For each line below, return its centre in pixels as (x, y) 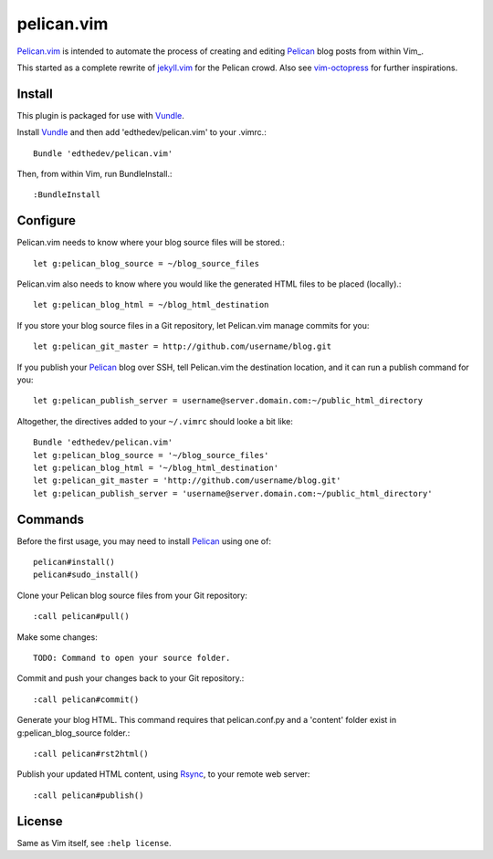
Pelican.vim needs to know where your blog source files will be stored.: (151, 243)
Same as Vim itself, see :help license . (94, 843)
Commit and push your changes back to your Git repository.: (131, 678)
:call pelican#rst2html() (91, 754)
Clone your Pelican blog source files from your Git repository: (132, 595)
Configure (47, 220)
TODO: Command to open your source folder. (132, 658)
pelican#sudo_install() (86, 575)
